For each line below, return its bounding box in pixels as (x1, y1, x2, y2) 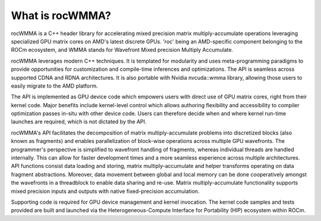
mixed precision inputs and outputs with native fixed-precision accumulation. (11, 188, 200, 195)
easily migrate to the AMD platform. (11, 82, 98, 89)
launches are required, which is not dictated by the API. (11, 118, 147, 125)
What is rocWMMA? (11, 9, 111, 22)
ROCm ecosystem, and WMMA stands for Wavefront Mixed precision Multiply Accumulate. (11, 46, 234, 54)
